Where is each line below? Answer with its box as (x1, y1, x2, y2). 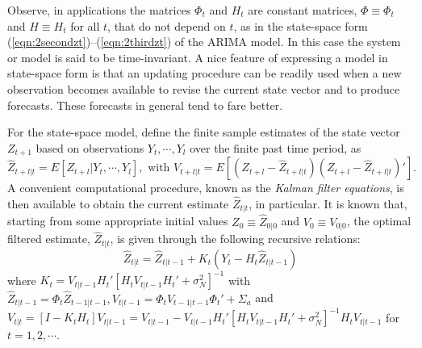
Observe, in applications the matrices (7, 2, 191, 18)
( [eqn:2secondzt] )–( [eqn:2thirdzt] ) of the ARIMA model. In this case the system (7, 33, 401, 50)
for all (70, 17, 100, 34)
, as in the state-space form (233, 17, 368, 34)
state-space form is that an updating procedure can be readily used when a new (7, 65, 402, 82)
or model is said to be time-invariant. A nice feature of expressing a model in (7, 48, 388, 65)
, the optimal (346, 212, 412, 229)
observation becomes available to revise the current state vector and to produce (7, 80, 400, 97)
